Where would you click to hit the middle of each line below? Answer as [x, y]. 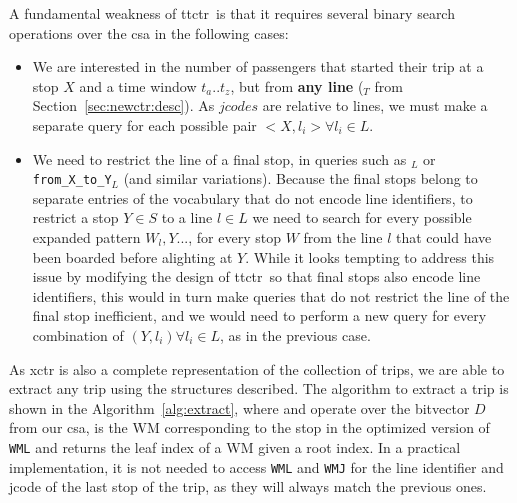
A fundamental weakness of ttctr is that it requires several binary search [232, 13]
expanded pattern [86, 237]
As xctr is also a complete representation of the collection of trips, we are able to [257, 368]
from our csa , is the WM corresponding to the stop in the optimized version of [249, 427]
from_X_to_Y [72, 180]
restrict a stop [75, 217]
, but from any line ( [297, 85]
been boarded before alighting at [132, 256]
